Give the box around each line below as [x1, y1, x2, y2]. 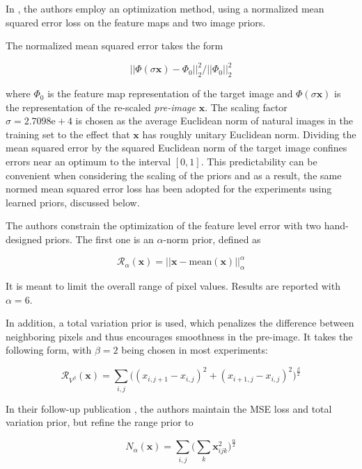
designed [6, 232, 42, 247]
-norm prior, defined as [163, 232, 261, 247]
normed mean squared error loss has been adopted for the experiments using [6, 181, 332, 196]
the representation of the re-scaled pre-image [6, 99, 196, 114]
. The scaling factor [205, 99, 288, 114]
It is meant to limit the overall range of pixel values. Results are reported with [6, 278, 340, 293]
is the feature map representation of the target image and [47, 86, 293, 101]
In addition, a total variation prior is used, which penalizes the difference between [6, 315, 354, 330]
